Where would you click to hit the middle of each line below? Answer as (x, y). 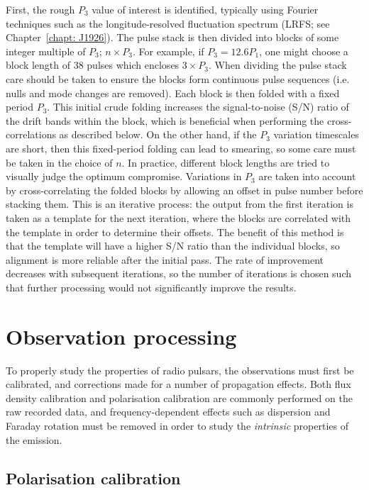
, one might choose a (304, 51)
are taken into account (307, 176)
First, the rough (40, 9)
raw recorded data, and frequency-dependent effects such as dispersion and (168, 412)
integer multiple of (46, 51)
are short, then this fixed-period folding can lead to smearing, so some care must (181, 148)
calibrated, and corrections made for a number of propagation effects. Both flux (178, 384)
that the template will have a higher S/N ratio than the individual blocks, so (173, 246)
